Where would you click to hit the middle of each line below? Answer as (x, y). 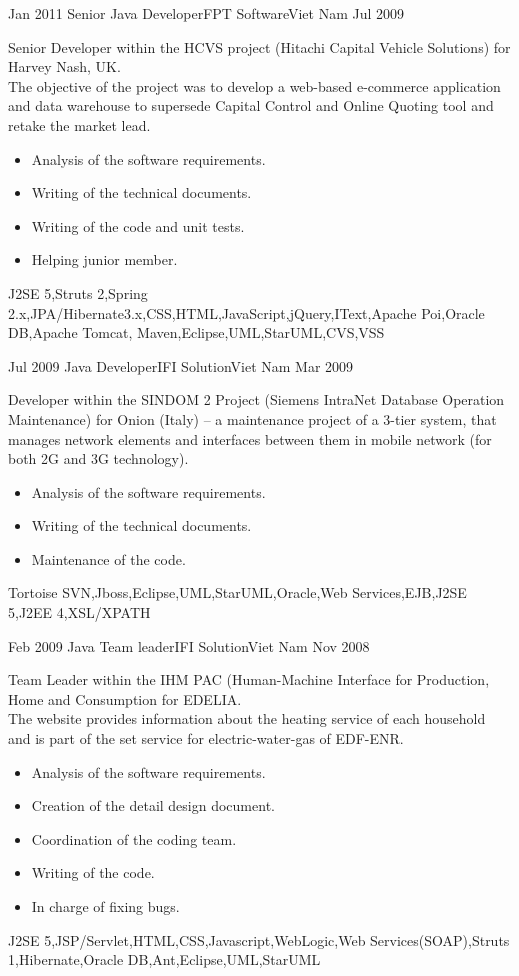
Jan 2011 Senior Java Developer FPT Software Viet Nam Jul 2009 (206, 13)
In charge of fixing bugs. (105, 906)
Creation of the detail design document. (153, 805)
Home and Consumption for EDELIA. (125, 698)
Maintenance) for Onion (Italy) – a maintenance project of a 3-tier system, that (252, 418)
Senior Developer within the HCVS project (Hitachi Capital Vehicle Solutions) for (259, 46)
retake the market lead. (79, 124)
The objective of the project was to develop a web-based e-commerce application (254, 85)
